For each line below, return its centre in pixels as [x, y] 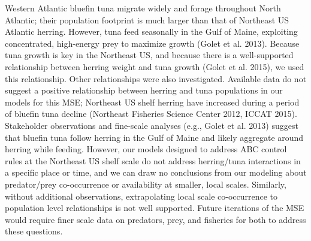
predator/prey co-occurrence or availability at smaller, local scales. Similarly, [146, 184]
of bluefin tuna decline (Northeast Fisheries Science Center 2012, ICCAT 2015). [151, 114]
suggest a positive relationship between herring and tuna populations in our [144, 90]
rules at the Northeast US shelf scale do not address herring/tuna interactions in [153, 160]
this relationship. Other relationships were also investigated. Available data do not [156, 78]
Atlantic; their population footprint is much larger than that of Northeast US [147, 19]
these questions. [34, 231]
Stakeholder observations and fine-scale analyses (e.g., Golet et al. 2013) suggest [152, 125]
